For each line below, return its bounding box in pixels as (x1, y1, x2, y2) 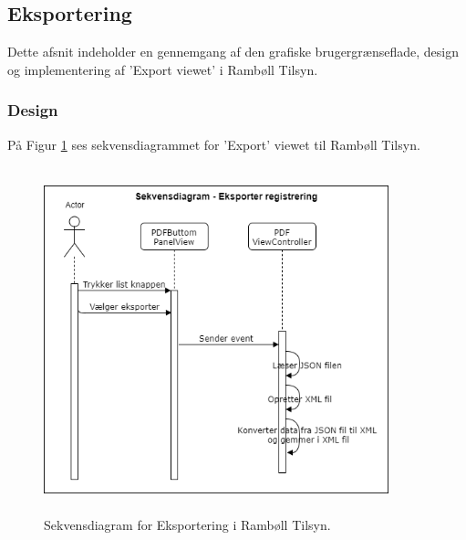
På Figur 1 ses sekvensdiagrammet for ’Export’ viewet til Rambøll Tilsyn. (7, 134, 420, 154)
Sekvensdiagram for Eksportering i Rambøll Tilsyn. (44, 514, 331, 534)
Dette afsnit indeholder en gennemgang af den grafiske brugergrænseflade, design (7, 42, 459, 61)
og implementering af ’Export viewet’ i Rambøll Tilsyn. (7, 59, 318, 79)
